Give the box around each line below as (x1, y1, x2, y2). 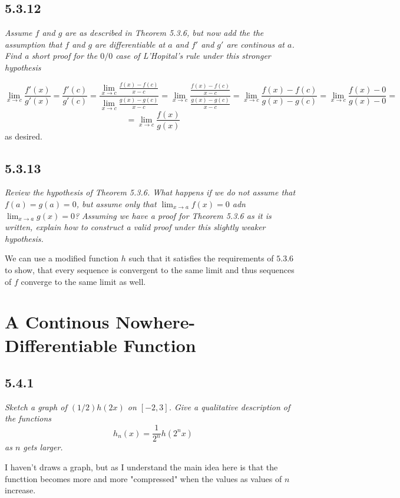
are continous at (226, 38, 285, 50)
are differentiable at (95, 38, 166, 50)
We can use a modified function (5, 252, 118, 264)
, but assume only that (76, 197, 157, 210)
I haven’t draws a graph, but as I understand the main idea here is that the (5, 461, 278, 473)
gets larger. (23, 441, 63, 453)
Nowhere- (115, 310, 196, 334)
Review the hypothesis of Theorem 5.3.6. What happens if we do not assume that (5, 186, 296, 198)
